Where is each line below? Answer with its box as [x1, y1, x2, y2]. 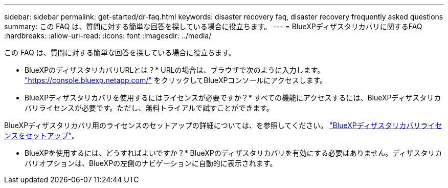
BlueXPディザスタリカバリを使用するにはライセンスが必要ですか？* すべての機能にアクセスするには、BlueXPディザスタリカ [25, 93, 441, 102]
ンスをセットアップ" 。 [4, 131, 79, 140]
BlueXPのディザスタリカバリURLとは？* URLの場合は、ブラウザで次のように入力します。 [25, 66, 325, 74]
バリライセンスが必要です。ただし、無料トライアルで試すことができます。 [25, 103, 274, 112]
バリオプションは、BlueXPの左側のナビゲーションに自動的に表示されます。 [25, 159, 277, 168]
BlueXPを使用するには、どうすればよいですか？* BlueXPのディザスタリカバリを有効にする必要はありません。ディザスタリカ [25, 149, 442, 157]
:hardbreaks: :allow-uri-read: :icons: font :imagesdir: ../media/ [4, 31, 212, 40]
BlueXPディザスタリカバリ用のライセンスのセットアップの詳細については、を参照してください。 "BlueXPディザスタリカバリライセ [4, 121, 442, 130]
